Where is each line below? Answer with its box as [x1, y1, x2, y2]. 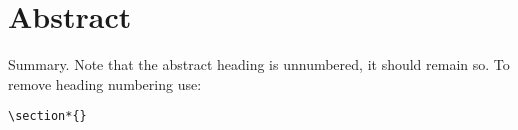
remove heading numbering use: [8, 73, 202, 94]
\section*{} [8, 109, 87, 124]
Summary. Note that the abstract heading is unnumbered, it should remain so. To [8, 54, 510, 75]
